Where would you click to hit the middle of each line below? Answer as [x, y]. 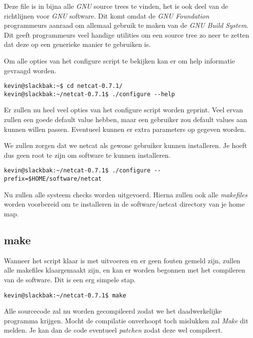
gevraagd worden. [30, 70]
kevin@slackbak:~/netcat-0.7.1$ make [65, 295]
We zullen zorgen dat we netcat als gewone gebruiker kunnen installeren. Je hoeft [126, 145]
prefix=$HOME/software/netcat [53, 179]
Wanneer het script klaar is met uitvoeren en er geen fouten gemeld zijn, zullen [122, 260]
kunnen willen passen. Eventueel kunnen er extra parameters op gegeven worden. [125, 129]
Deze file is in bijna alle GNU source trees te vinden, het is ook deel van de [116, 6]
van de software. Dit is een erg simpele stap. [70, 279]
